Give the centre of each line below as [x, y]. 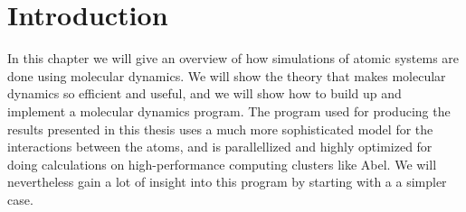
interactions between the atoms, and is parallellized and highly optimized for [220, 147]
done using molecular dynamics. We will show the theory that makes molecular [227, 75]
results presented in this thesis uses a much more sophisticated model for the [220, 129]
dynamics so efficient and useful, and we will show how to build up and [204, 93]
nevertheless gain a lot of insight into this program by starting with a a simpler [227, 182]
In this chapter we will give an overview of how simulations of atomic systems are [233, 58]
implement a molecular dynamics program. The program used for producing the [229, 111]
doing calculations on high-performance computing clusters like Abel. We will [222, 164]
